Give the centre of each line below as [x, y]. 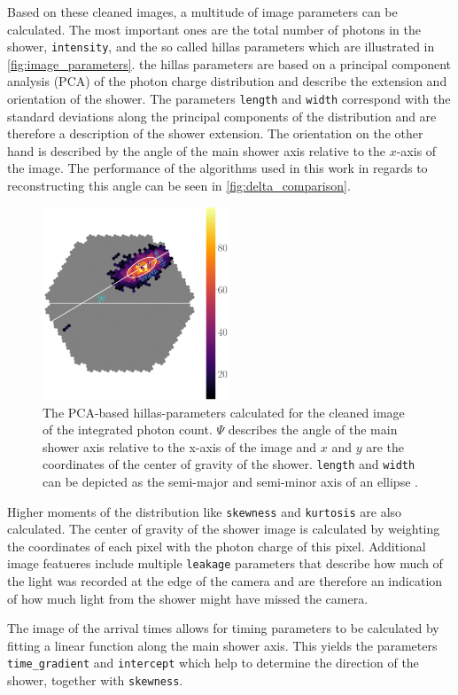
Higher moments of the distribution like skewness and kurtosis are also [205, 511]
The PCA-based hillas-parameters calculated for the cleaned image [224, 412]
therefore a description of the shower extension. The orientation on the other [215, 133]
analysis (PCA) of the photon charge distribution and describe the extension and [227, 81]
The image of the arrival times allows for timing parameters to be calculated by [223, 628]
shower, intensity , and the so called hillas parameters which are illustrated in [221, 47]
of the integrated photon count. [128, 429]
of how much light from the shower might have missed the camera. [188, 598]
